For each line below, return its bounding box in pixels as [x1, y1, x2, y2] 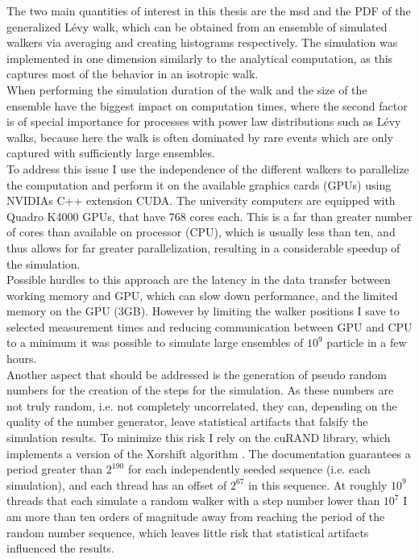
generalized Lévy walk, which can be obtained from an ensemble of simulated [6, 18, 388, 35]
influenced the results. [6, 540, 114, 557]
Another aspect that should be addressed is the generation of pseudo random [6, 365, 387, 382]
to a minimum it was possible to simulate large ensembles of [6, 334, 304, 351]
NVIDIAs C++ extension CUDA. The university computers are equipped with [6, 192, 396, 209]
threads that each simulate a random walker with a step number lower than [6, 492, 380, 509]
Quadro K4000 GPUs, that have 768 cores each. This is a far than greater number [6, 207, 413, 224]
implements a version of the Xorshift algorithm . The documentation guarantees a [6, 444, 411, 461]
